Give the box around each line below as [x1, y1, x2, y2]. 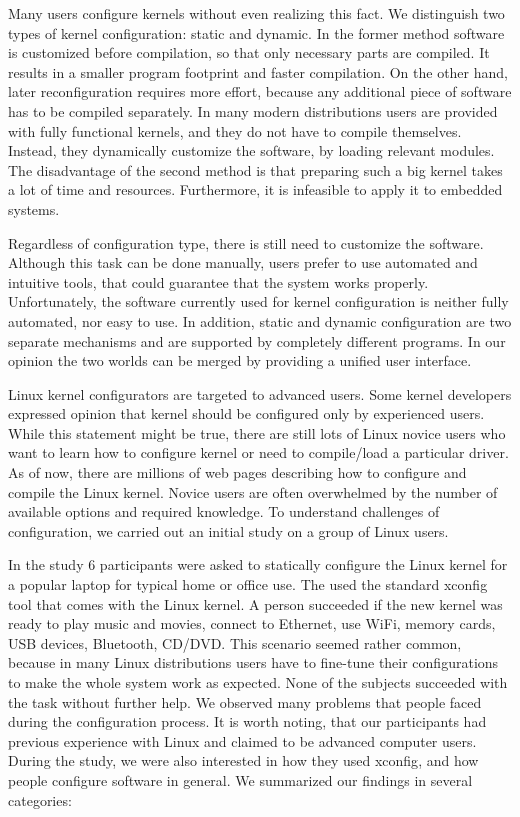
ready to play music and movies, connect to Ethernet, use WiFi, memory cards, [8, 613, 496, 634]
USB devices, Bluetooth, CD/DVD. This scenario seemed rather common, [8, 632, 462, 653]
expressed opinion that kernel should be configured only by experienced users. [8, 403, 485, 424]
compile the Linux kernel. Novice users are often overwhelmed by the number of [8, 481, 498, 502]
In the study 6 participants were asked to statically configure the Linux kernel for [8, 554, 508, 575]
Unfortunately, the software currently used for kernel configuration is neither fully [8, 291, 509, 312]
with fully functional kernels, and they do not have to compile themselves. [8, 120, 462, 141]
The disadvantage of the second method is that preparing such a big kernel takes [8, 159, 503, 180]
